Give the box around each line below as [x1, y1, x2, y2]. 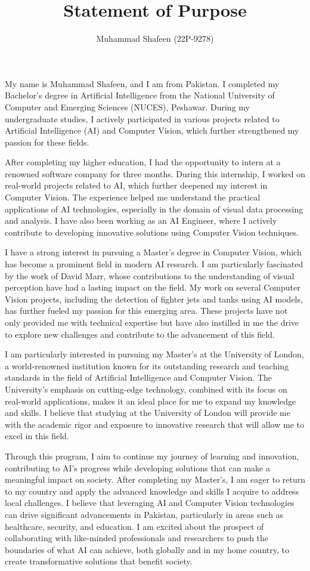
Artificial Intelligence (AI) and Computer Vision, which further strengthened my [5, 124, 299, 137]
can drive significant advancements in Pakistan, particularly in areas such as [5, 508, 284, 520]
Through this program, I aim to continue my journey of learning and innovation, [5, 449, 299, 462]
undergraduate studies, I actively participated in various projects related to [5, 112, 280, 125]
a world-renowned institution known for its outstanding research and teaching [5, 359, 289, 372]
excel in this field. [5, 430, 69, 442]
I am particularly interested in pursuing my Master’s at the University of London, [5, 348, 304, 360]
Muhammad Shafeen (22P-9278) [96, 32, 214, 45]
